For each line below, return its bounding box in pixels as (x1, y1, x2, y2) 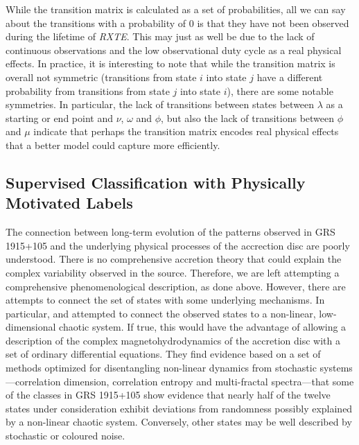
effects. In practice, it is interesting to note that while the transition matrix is (6, 56, 335, 71)
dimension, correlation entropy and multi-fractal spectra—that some (64, 374, 354, 388)
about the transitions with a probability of (6, 15, 186, 30)
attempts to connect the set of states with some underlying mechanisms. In (6, 293, 325, 307)
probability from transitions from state (6, 83, 170, 98)
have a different (256, 69, 323, 84)
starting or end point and (6, 110, 113, 125)
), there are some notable (227, 83, 333, 98)
